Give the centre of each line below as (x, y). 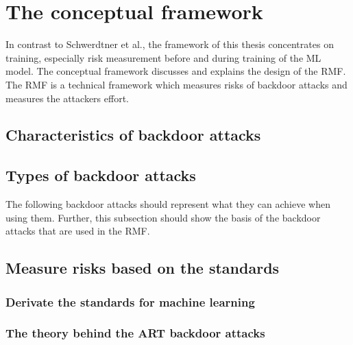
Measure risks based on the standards (143, 268)
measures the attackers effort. (67, 98)
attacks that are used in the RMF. (78, 231)
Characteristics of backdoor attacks (133, 135)
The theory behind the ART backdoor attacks (135, 333)
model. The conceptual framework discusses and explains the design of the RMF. (176, 71)
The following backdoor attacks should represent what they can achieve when (168, 204)
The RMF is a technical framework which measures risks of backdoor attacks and (176, 84)
